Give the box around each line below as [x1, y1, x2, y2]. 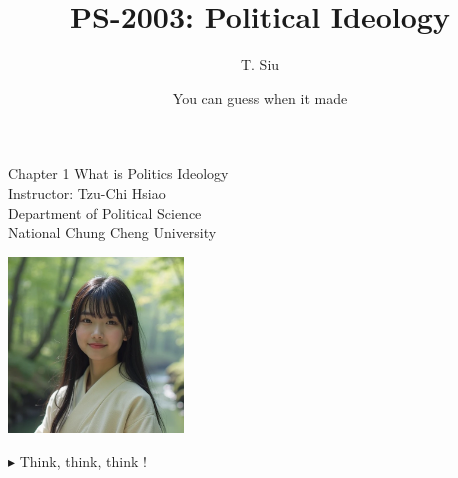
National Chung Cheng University [8, 222, 217, 243]
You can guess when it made [172, 87, 348, 108]
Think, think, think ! [19, 450, 147, 471]
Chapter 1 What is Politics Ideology [8, 163, 229, 184]
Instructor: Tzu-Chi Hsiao [8, 182, 166, 203]
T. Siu [240, 54, 280, 75]
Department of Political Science [8, 202, 202, 223]
